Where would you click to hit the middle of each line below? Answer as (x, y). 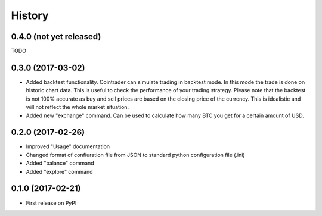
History (30, 15)
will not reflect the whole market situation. (78, 107)
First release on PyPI (51, 203)
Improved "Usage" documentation (68, 146)
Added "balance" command (60, 163)
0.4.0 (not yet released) (56, 37)
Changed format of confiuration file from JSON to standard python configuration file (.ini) (135, 155)
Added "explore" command (59, 171)
